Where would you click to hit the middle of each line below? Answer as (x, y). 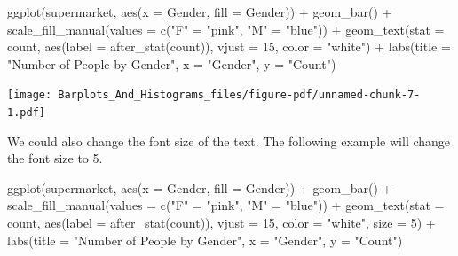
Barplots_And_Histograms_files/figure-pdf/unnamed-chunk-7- (239, 95)
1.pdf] (26, 113)
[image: (30, 95)
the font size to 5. (55, 158)
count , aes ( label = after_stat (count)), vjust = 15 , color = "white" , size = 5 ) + (221, 223)
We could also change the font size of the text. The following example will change (229, 140)
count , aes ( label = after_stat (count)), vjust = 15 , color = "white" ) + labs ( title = (229, 47)
